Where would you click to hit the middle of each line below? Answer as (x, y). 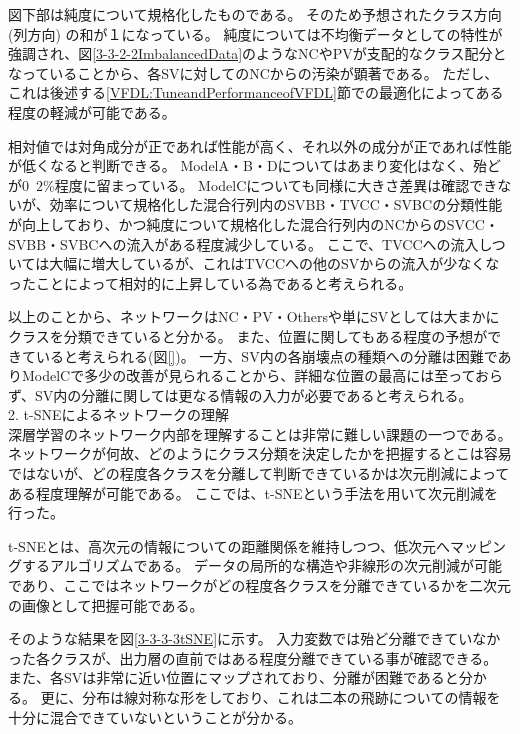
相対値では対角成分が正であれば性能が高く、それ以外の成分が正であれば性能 (260, 145)
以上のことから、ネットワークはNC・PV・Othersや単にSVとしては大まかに (254, 316)
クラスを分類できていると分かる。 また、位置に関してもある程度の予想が (248, 335)
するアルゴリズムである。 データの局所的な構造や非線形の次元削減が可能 (262, 565)
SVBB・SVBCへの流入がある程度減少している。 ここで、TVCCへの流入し (250, 243)
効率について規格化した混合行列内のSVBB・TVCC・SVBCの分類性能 (276, 204)
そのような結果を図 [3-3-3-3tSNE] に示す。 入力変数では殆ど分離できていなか (254, 638)
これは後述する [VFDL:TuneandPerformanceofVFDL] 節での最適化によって (242, 92)
